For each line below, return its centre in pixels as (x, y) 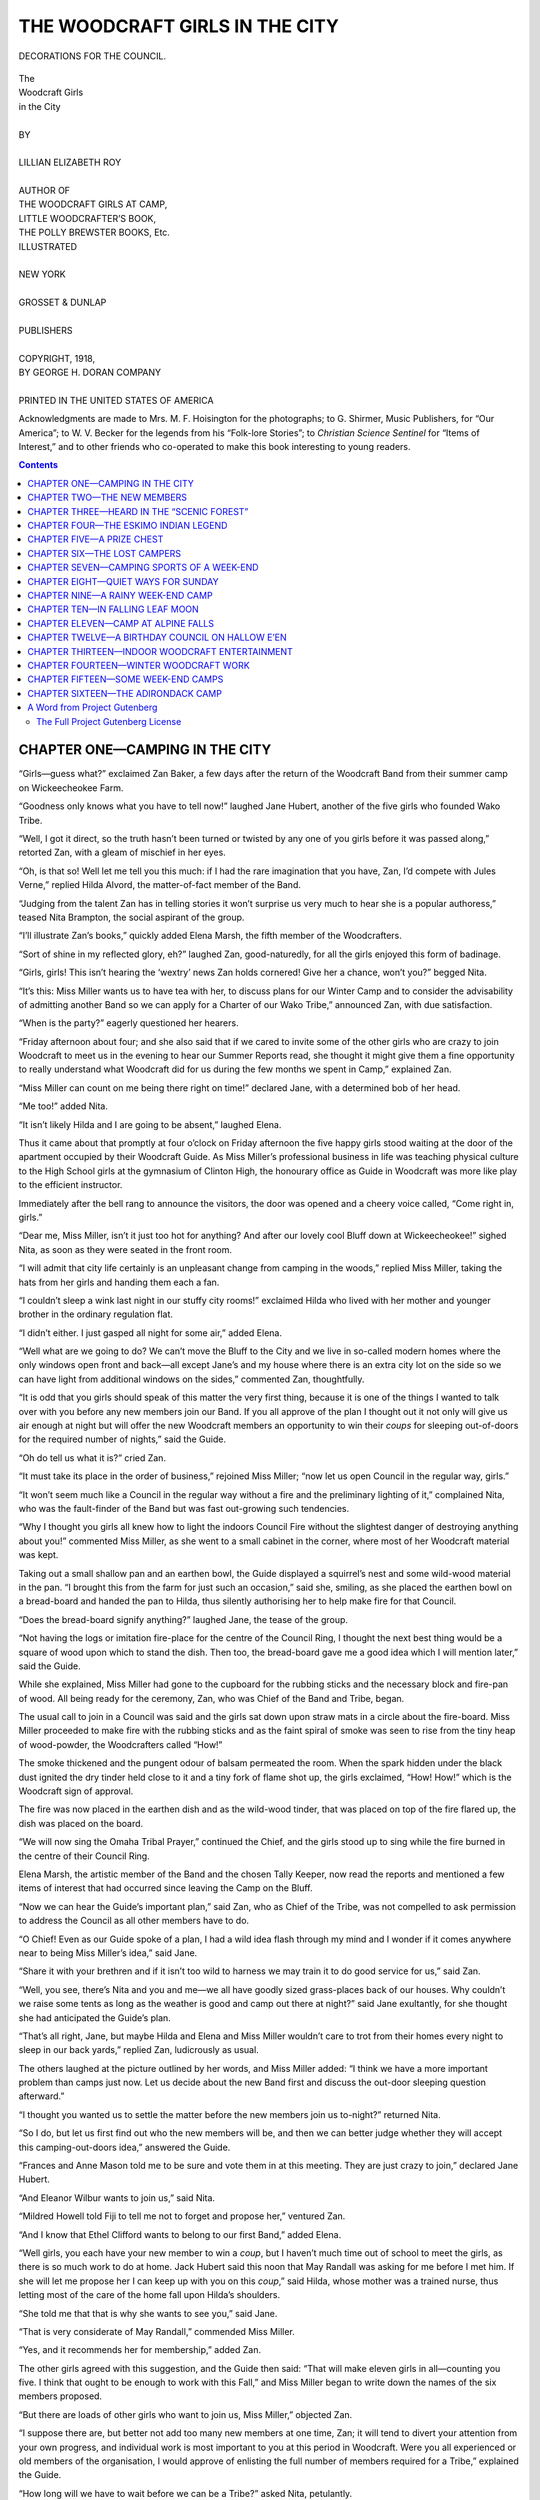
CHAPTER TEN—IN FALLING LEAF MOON (113, 609)
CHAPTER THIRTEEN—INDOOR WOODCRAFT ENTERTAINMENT (160, 651)
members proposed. (60, 2396)
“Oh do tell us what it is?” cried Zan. (92, 1457)
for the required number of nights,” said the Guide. (122, 1439)
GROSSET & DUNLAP (62, 302)
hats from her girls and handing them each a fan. (119, 1282)
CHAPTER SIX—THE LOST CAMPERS (104, 553)
